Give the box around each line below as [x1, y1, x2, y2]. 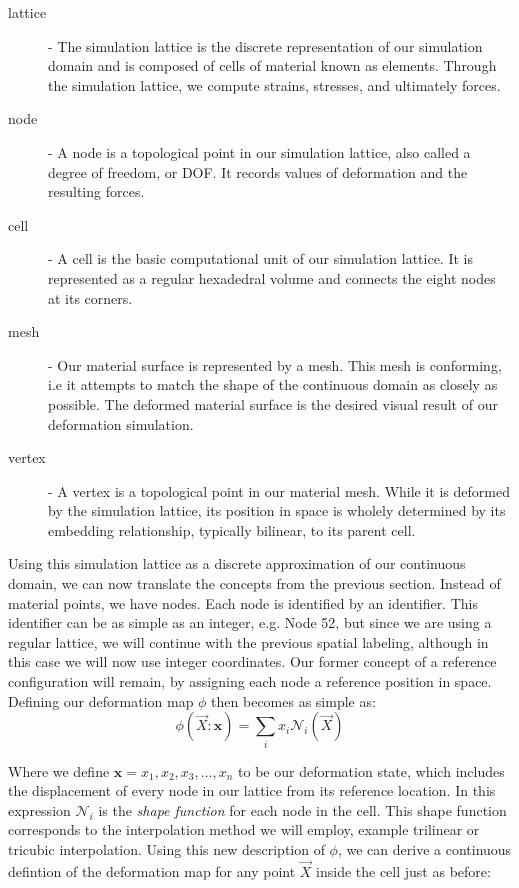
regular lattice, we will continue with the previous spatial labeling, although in [8, 631, 489, 652]
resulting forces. [48, 181, 145, 202]
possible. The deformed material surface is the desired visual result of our [48, 393, 498, 414]
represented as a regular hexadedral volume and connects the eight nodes [48, 267, 496, 288]
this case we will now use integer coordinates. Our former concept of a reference [8, 651, 497, 672]
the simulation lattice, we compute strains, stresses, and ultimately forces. [48, 74, 501, 95]
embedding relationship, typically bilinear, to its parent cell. [48, 519, 416, 540]
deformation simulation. [48, 413, 194, 434]
